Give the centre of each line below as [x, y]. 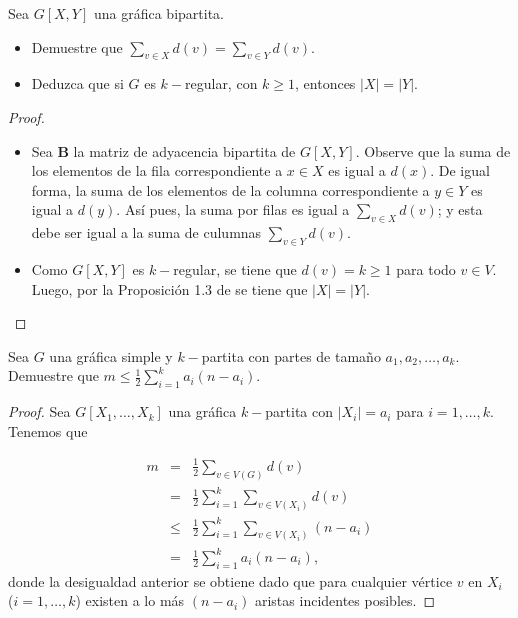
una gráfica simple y [111, 355]
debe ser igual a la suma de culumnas [146, 232]
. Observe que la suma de [433, 150]
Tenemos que [48, 430]
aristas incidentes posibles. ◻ [345, 600]
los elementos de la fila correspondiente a [157, 170]
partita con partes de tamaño [291, 355]
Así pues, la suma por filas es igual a [237, 209]
